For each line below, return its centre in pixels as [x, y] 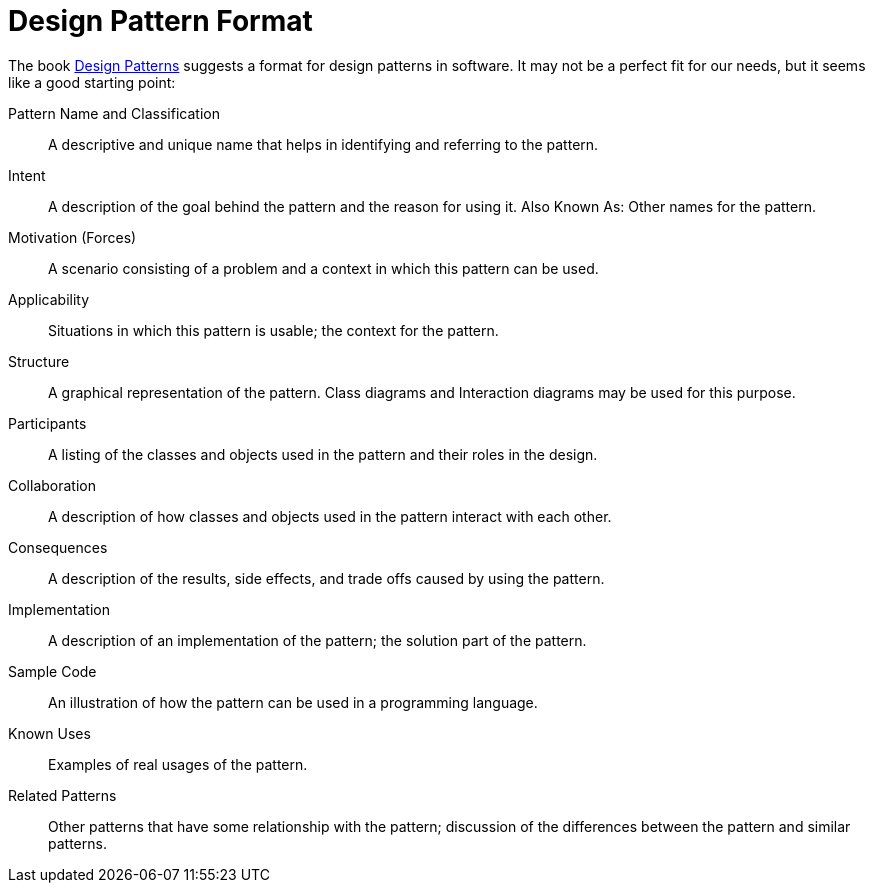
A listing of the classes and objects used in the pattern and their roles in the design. [323, 454]
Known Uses [49, 733]
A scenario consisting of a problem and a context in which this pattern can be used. [323, 268]
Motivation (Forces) [72, 237]
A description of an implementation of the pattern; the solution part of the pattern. [317, 640]
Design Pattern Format [160, 21]
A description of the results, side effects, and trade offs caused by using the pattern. [326, 578]
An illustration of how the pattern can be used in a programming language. [293, 702]
